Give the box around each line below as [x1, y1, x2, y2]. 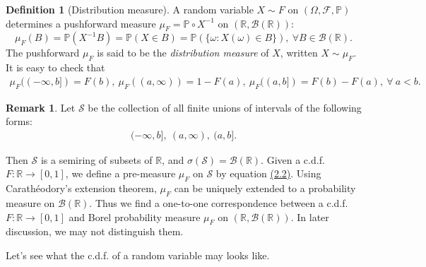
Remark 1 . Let [6, 100, 76, 114]
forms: [6, 114, 32, 129]
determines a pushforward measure [6, 16, 156, 30]
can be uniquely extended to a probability [174, 181, 356, 196]
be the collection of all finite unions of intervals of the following [88, 100, 362, 114]
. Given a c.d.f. [261, 152, 325, 167]
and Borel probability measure [69, 209, 201, 224]
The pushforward [6, 45, 80, 60]
